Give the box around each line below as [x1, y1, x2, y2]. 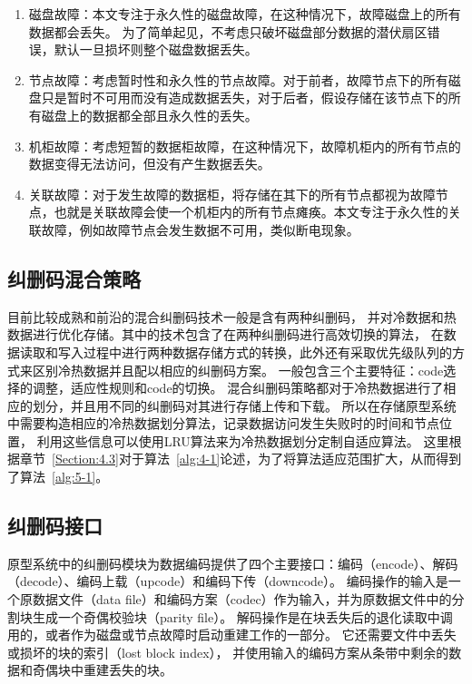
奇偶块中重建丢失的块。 [32, 660, 172, 679]
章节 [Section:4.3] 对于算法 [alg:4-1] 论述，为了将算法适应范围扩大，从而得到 [19, 449, 462, 468]
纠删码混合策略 [7, 264, 141, 292]
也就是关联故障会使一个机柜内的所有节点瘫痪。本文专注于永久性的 [54, 202, 448, 221]
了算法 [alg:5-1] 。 [7, 467, 109, 486]
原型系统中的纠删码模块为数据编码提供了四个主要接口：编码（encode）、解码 [7, 553, 458, 572]
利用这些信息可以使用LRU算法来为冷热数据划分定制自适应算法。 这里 [36, 431, 449, 450]
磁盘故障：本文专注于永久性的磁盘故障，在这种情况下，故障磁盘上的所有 [28, 5, 461, 23]
